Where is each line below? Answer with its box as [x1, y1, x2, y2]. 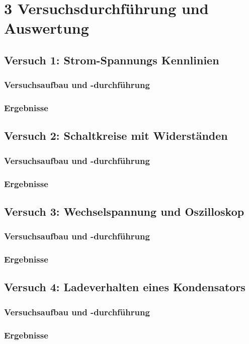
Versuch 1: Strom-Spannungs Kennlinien [4, 52, 219, 67]
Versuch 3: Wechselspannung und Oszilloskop [4, 203, 244, 219]
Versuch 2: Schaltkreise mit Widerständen [4, 128, 228, 143]
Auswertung [4, 18, 89, 38]
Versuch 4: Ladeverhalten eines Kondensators [4, 279, 245, 295]
